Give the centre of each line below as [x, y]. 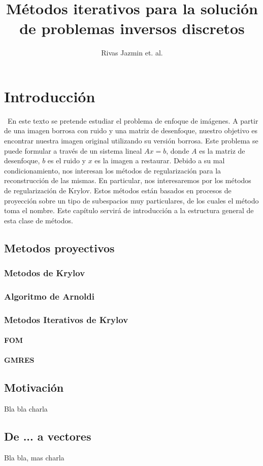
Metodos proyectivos [59, 247]
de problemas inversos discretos [132, 28]
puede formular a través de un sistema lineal [73, 150]
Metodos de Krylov [45, 273]
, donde [178, 150]
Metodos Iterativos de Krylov [66, 319]
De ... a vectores [48, 436]
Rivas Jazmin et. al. [132, 53]
